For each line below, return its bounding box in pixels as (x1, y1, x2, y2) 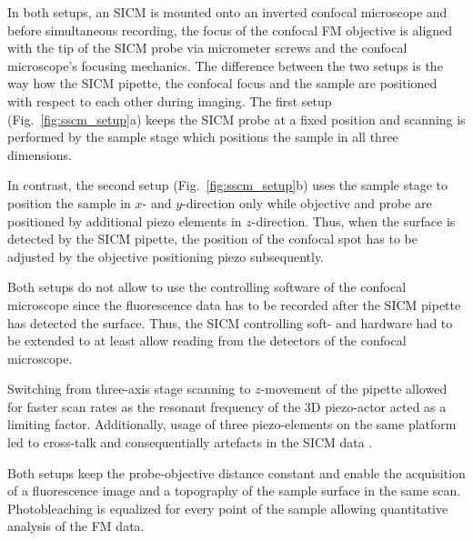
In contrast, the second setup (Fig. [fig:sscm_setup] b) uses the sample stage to (7, 175, 448, 195)
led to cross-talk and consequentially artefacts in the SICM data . (7, 433, 373, 452)
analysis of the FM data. (7, 516, 145, 536)
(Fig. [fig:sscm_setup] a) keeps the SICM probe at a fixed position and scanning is (7, 109, 466, 128)
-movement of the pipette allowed (260, 379, 448, 398)
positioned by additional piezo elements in (7, 211, 242, 230)
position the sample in (7, 193, 131, 212)
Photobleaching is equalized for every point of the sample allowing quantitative (7, 498, 448, 517)
